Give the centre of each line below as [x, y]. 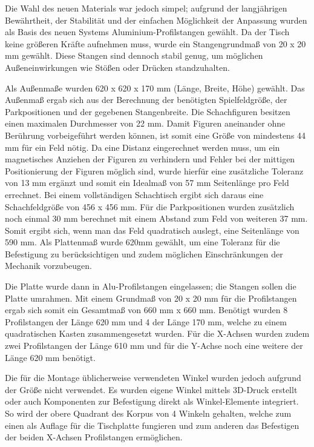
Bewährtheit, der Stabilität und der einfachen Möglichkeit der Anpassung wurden [156, 20]
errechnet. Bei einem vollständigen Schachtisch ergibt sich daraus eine [134, 194]
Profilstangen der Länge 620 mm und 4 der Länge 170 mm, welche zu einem [146, 321]
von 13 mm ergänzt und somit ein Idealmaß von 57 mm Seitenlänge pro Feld [147, 183]
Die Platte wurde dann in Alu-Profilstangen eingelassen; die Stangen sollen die [151, 286]
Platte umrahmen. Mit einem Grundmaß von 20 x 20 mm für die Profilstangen [151, 298]
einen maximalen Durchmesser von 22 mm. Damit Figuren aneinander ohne [145, 123]
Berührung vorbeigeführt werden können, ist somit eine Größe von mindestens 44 [155, 135]
